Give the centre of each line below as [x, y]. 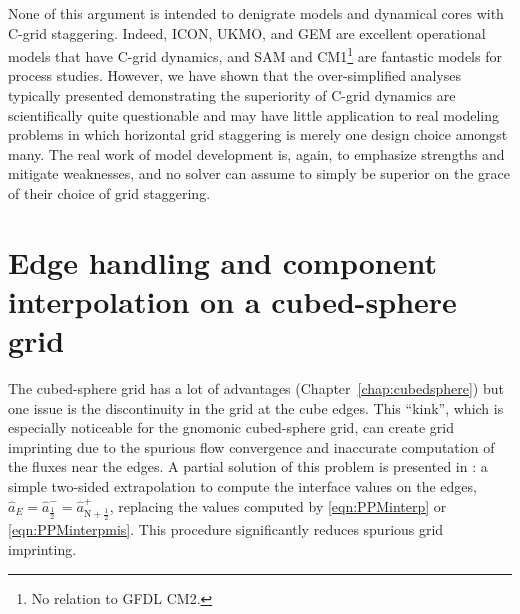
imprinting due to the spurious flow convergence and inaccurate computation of [251, 446]
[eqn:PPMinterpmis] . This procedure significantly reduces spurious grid [226, 529]
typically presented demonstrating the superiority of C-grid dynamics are [232, 95]
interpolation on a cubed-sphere [232, 300]
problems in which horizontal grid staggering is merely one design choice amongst [258, 134]
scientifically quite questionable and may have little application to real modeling [253, 114]
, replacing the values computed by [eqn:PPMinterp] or [278, 505]
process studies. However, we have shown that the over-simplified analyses [234, 75]
